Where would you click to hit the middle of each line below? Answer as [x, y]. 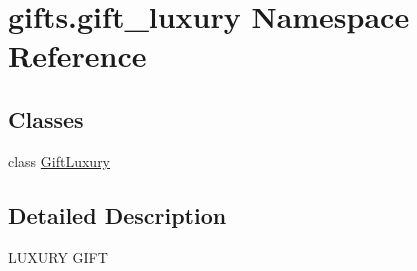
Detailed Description [117, 214]
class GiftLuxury [59, 160]
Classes [46, 118]
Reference [77, 55]
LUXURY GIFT [58, 256]
